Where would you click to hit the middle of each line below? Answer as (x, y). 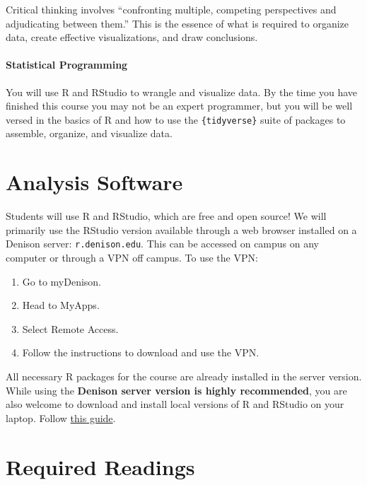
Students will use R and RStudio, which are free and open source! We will (166, 216)
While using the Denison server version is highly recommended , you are (176, 390)
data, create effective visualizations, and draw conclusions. (132, 37)
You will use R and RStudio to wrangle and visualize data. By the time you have (181, 92)
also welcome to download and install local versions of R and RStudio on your (175, 404)
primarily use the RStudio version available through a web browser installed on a (181, 229)
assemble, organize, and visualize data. (89, 133)
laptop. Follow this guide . (61, 417)
